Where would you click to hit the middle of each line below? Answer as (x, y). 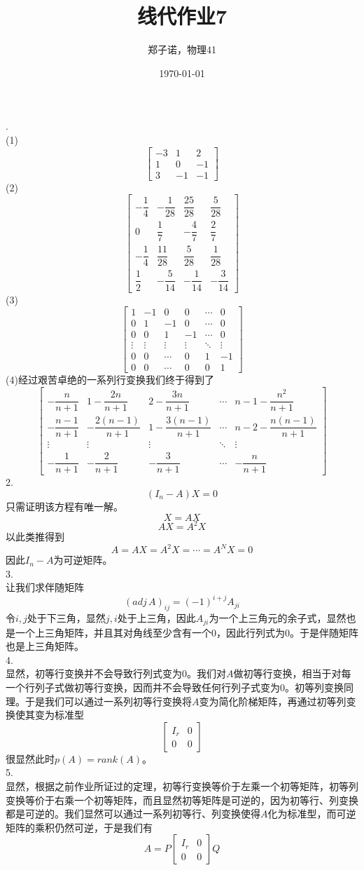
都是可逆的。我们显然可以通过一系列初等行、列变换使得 (133, 814)
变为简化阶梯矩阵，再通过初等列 (273, 701)
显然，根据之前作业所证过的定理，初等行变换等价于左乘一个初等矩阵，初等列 (182, 786)
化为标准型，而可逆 (312, 814)
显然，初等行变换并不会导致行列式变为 (94, 673)
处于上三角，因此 (156, 618)
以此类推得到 (35, 537)
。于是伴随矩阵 (324, 632)
